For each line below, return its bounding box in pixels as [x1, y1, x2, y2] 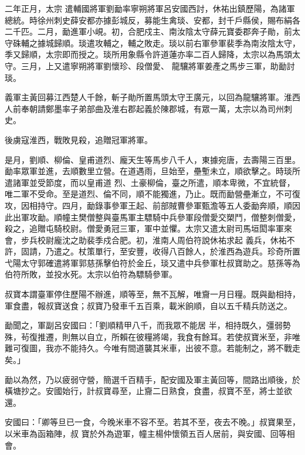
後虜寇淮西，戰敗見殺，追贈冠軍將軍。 [5, 133, 152, 145]
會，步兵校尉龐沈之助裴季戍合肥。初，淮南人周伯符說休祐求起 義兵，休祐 [5, 233, 287, 246]
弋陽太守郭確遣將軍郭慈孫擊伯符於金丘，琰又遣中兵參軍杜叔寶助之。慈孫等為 [5, 256, 300, 269]
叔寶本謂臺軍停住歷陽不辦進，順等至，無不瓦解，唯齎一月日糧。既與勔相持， [5, 288, 300, 300]
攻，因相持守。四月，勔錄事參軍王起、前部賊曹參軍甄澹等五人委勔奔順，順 [5, 199, 292, 211]
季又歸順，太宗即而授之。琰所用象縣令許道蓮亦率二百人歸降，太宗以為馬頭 [5, 48, 292, 60]
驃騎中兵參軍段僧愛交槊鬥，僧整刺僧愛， [144, 210, 300, 223]
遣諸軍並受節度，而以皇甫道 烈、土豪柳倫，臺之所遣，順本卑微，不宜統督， [5, 176, 295, 188]
